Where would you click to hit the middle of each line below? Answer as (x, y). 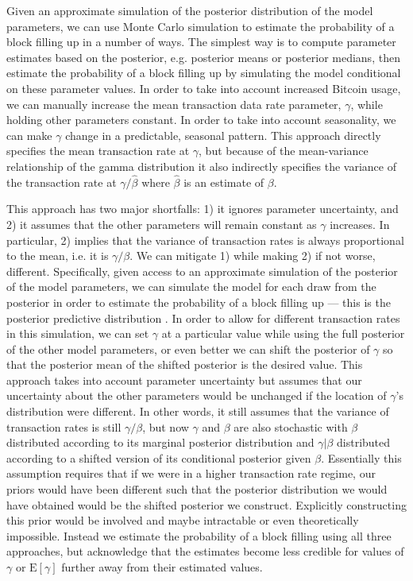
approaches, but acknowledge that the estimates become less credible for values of (205, 551)
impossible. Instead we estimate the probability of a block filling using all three (199, 535)
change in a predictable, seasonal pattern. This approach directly (223, 135)
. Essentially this (361, 457)
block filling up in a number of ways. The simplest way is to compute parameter (201, 42)
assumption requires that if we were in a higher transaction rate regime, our (191, 473)
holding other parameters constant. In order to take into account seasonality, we (201, 120)
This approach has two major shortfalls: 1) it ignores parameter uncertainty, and (203, 209)
